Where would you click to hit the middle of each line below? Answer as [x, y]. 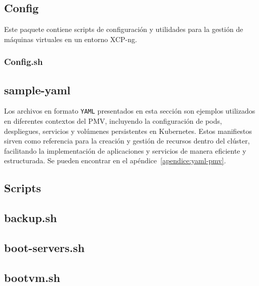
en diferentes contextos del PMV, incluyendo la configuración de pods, [113, 121]
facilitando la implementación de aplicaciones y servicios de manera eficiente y [125, 150]
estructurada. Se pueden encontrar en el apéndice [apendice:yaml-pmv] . [115, 160]
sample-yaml [37, 90]
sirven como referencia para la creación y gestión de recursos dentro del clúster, [127, 141]
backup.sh [31, 218]
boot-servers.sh [45, 248]
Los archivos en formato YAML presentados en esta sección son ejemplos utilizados [130, 111]
